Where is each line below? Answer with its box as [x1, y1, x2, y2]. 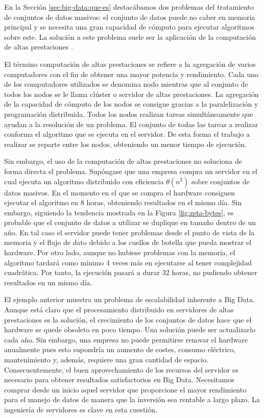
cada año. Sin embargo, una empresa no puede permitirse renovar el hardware [4, 334, 248, 345]
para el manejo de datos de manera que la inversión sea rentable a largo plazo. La [4, 394, 260, 405]
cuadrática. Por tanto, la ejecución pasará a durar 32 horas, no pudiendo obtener [4, 267, 257, 278]
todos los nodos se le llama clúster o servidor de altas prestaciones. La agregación [4, 88, 259, 99]
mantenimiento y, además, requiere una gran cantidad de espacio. [4, 354, 209, 364]
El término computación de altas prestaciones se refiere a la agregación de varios [4, 58, 256, 69]
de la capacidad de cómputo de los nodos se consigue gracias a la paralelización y [4, 99, 258, 109]
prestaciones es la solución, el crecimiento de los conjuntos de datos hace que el [4, 314, 252, 325]
